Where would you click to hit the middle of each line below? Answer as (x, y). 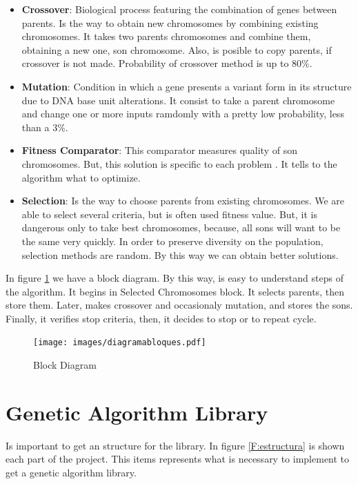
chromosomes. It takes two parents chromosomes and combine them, (166, 36)
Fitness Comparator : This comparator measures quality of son (159, 150)
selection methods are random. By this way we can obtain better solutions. (180, 254)
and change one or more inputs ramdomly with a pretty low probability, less (183, 114)
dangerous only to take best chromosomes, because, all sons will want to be (181, 228)
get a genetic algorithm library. (71, 473)
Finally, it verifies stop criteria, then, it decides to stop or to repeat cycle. (161, 318)
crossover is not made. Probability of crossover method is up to (155, 63)
